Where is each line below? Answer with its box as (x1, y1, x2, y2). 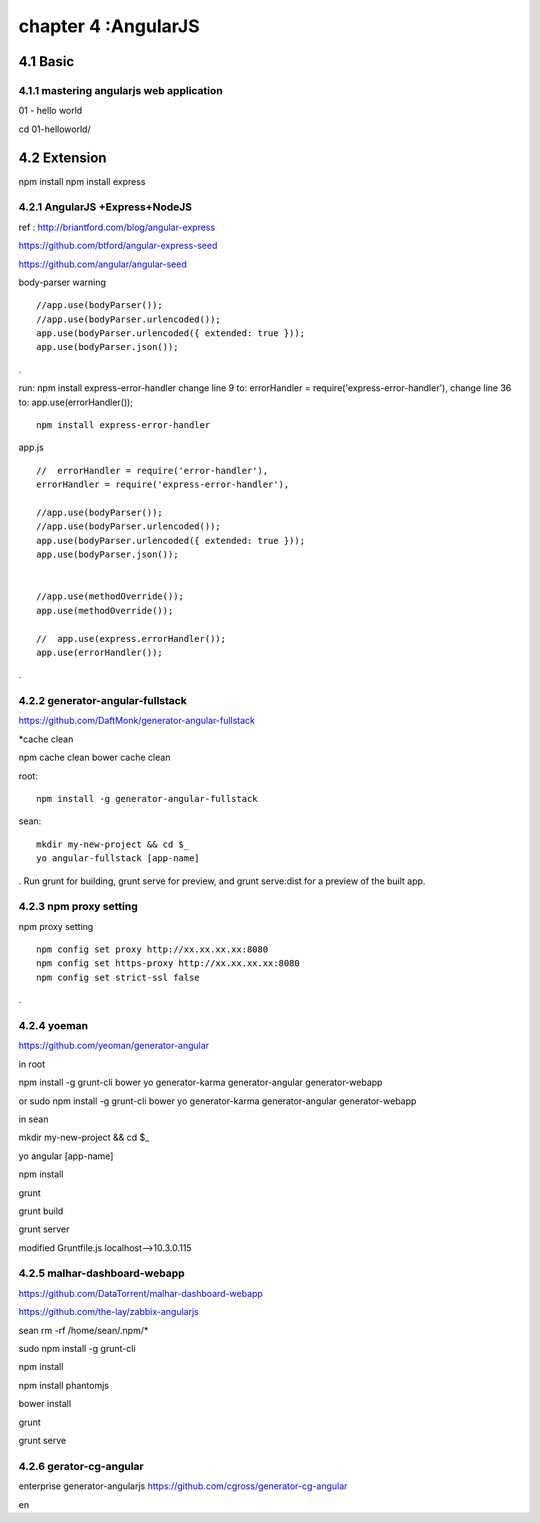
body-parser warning (18, 276, 107, 288)
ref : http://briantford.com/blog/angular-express (18, 221, 216, 233)
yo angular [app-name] (18, 1150, 114, 1162)
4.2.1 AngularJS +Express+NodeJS (18, 200, 193, 214)
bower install (18, 1398, 72, 1410)
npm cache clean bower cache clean (18, 751, 171, 764)
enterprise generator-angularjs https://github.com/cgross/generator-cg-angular (18, 1480, 348, 1492)
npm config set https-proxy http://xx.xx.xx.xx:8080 (36, 958, 300, 969)
